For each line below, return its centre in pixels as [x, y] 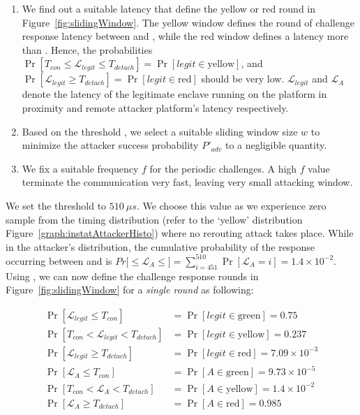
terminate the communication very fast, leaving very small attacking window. [187, 182]
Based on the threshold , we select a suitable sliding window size [160, 131]
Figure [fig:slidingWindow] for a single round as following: [130, 290]
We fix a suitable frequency [80, 168]
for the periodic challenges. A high [223, 168]
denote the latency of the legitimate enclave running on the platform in [174, 94]
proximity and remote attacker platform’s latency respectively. [155, 107]
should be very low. [243, 79]
